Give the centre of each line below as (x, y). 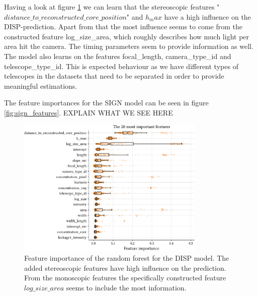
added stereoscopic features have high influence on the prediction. (125, 268)
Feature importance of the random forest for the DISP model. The (127, 258)
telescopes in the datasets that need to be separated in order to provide (114, 76)
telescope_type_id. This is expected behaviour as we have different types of (121, 66)
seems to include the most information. (126, 287)
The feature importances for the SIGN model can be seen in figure (106, 103)
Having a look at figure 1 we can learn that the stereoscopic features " (112, 7)
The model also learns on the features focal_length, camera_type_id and (118, 56)
